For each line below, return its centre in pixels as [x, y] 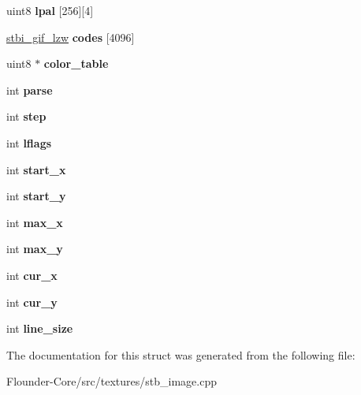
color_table [76, 63]
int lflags [29, 142]
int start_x [36, 169]
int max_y [35, 249]
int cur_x [32, 275]
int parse [30, 89]
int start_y [36, 196]
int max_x [35, 222]
